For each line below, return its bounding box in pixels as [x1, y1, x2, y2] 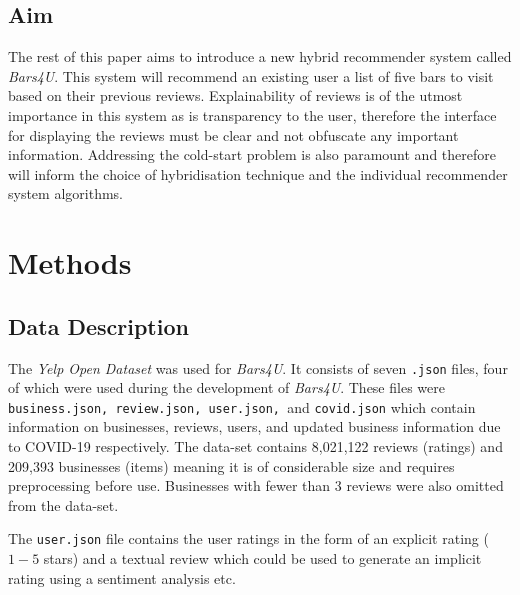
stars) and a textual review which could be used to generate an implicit [43, 548, 482, 569]
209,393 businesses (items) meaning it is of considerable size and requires [8, 455, 455, 476]
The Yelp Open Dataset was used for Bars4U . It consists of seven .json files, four [8, 357, 508, 378]
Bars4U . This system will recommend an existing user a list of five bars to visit [8, 65, 494, 86]
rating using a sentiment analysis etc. [8, 567, 236, 588]
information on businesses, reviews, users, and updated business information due [8, 416, 501, 437]
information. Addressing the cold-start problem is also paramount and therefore [8, 144, 496, 165]
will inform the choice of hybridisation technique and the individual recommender [8, 163, 508, 184]
